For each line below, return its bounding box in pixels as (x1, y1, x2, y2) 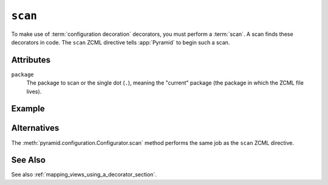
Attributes (11, 55, 51, 65)
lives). (26, 88, 42, 95)
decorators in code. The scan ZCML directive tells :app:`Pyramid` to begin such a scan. (11, 38, 230, 46)
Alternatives (11, 123, 60, 133)
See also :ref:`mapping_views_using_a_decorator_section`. (11, 171, 157, 178)
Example (11, 103, 45, 114)
